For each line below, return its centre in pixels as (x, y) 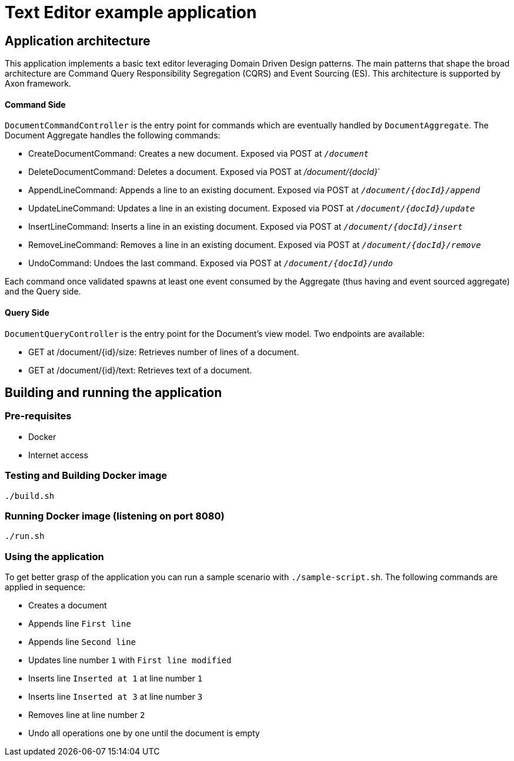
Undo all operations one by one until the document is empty (144, 733)
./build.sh (30, 496)
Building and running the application (114, 393)
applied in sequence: (45, 587)
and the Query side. (43, 292)
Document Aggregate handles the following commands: (113, 135)
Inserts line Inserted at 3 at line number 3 (116, 697)
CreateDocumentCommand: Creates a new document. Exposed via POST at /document (199, 154)
